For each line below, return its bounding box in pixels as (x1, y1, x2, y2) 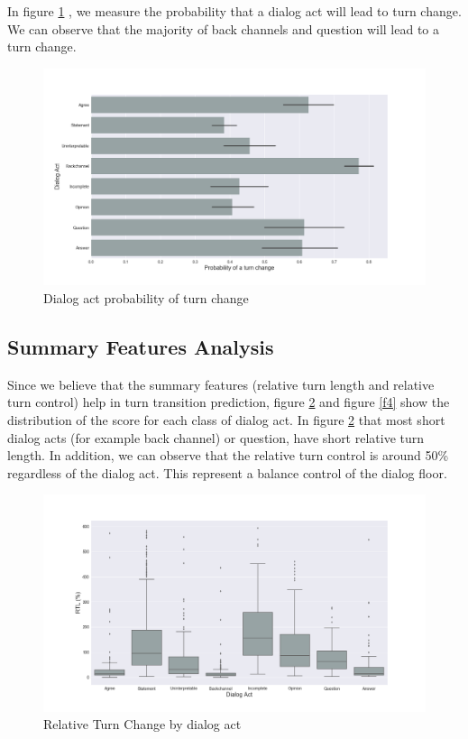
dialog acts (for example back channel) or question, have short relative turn (7, 428, 425, 447)
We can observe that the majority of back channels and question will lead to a (7, 19, 440, 38)
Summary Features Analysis (7, 332, 274, 360)
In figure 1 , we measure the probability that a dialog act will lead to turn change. (7, 2, 462, 20)
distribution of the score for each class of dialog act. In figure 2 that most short (7, 410, 445, 429)
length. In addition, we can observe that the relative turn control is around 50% (7, 446, 449, 465)
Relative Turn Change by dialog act (43, 715, 242, 734)
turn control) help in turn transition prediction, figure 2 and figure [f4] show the (7, 393, 450, 411)
